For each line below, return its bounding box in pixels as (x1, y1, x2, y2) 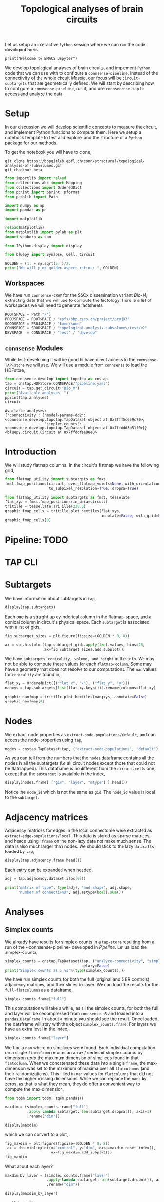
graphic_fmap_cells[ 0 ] (5, 518, 51, 523)
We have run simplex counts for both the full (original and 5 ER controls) (5, 977, 150, 982)
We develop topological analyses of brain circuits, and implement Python (5, 65, 151, 71)
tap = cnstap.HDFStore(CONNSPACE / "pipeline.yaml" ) (5, 381, 110, 386)
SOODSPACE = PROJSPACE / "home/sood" (5, 321, 82, 326)
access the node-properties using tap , (5, 737, 82, 743)
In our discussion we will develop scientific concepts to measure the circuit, (5, 124, 158, 130)
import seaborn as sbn (5, 234, 51, 239)
